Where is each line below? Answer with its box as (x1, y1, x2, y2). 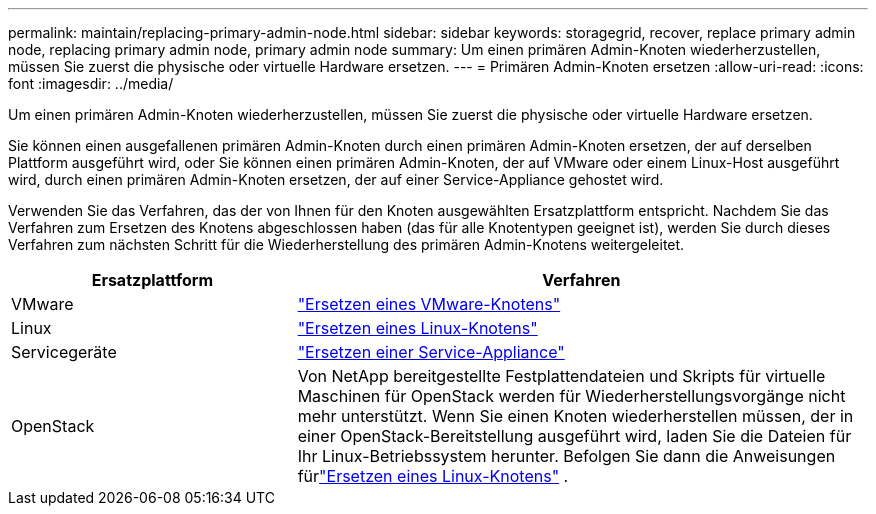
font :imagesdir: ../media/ (8, 75, 174, 92)
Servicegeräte (11, 342, 117, 362)
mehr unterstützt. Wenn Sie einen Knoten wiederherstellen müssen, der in (297, 406, 854, 426)
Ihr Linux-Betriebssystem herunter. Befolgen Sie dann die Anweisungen (297, 446, 836, 466)
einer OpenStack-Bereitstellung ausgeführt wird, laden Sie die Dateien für (297, 426, 852, 446)
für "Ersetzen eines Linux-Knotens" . (297, 466, 569, 486)
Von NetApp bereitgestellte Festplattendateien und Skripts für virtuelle (297, 366, 826, 386)
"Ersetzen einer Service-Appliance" (297, 342, 565, 362)
